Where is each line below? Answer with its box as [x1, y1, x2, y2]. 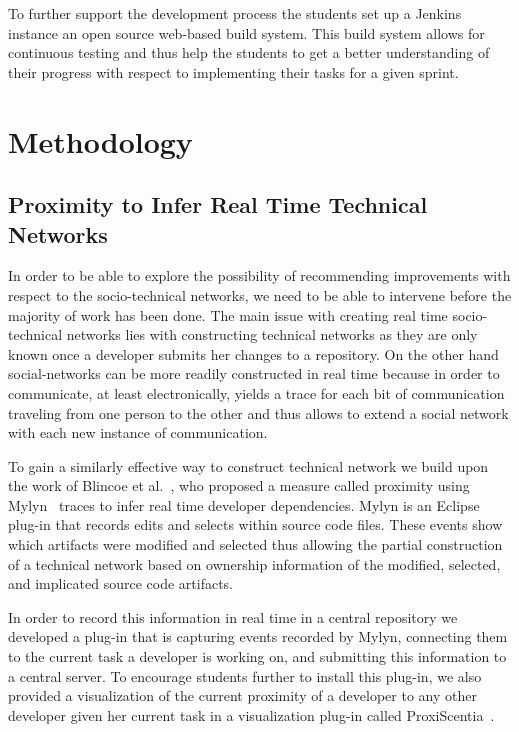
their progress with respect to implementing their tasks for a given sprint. [8, 61, 459, 82]
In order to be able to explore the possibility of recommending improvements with [8, 265, 511, 286]
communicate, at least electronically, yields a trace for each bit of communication [8, 382, 505, 403]
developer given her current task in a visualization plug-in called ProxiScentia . [8, 704, 495, 725]
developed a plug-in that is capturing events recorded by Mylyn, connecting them [8, 626, 508, 647]
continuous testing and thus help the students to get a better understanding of [8, 42, 490, 63]
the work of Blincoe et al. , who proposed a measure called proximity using [8, 475, 470, 496]
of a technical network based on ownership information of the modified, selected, [8, 553, 501, 574]
